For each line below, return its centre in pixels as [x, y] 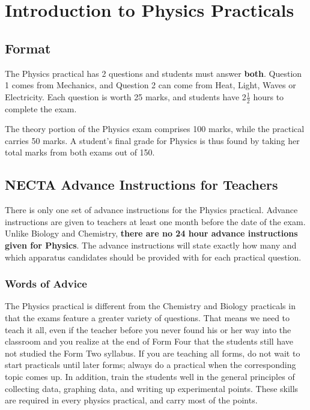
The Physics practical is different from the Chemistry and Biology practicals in [150, 306]
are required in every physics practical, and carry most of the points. [131, 400]
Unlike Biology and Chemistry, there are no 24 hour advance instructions [151, 233]
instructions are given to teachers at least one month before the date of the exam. [155, 221]
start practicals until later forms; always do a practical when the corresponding [150, 365]
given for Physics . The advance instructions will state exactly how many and [151, 245]
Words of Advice [46, 284]
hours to [269, 96]
